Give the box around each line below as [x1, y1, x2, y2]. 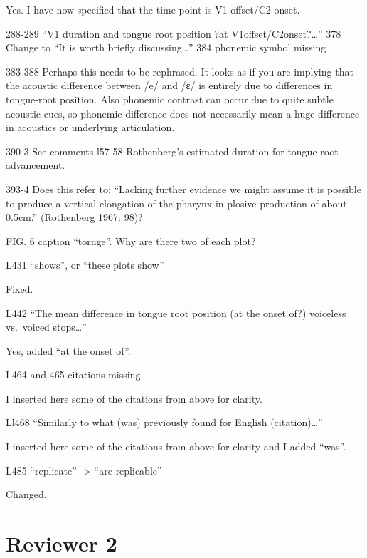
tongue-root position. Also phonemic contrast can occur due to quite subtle [6, 91, 334, 106]
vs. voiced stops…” [6, 319, 87, 334]
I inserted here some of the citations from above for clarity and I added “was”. [6, 439, 346, 454]
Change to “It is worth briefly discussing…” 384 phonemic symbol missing [6, 40, 326, 55]
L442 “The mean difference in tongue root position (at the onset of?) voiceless [6, 305, 346, 320]
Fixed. [6, 281, 33, 296]
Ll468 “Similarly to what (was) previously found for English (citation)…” [6, 415, 323, 430]
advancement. [6, 157, 65, 172]
